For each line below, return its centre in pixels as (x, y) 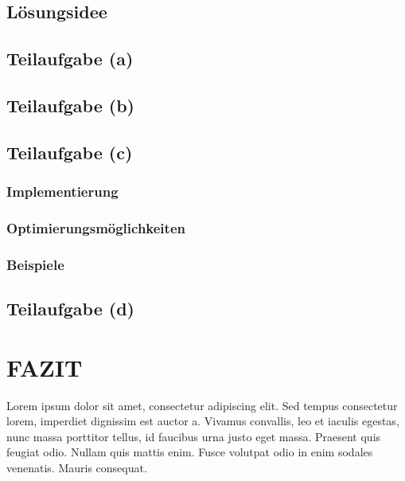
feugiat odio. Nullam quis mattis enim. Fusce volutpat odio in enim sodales (190, 452)
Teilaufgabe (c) (70, 152)
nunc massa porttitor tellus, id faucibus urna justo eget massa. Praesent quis (194, 436)
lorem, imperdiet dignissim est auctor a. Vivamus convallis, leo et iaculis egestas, (203, 421)
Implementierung (62, 192)
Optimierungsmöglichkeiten (96, 227)
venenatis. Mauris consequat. (77, 467)
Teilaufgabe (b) (70, 105)
